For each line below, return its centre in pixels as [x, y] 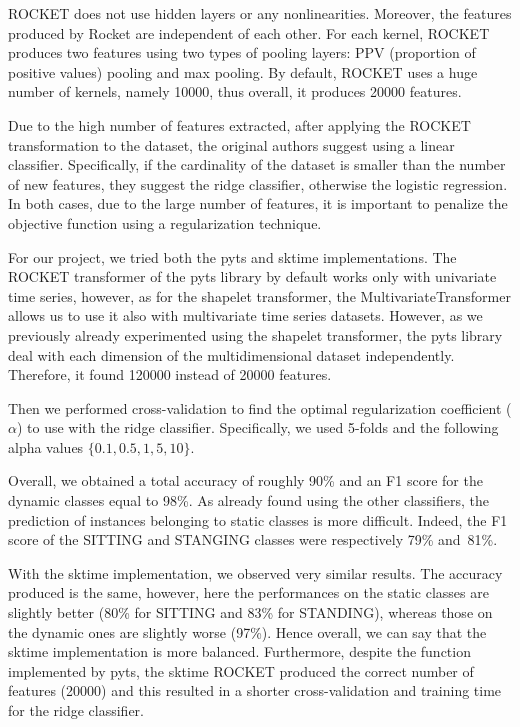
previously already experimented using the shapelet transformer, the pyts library [255, 334]
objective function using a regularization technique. [165, 222]
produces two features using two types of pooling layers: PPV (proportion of [242, 52]
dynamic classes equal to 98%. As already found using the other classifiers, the [248, 500]
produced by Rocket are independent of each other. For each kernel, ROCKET [249, 32]
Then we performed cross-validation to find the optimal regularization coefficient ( [260, 407]
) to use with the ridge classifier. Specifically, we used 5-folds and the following [257, 427]
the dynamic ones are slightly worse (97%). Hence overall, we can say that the [247, 631]
